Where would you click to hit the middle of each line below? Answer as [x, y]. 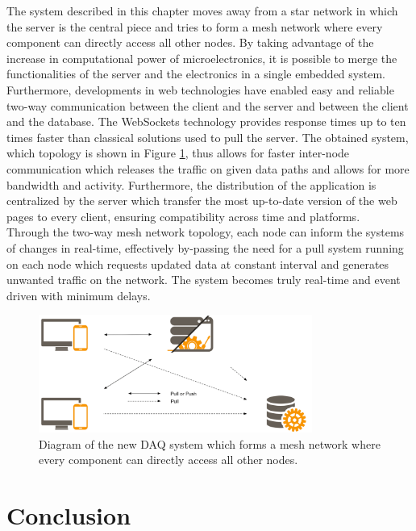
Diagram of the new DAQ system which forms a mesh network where [210, 443]
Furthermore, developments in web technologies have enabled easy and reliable [200, 89]
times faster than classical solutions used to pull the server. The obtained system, [208, 137]
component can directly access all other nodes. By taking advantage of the [190, 42]
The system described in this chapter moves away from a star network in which [202, 10]
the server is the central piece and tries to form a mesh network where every [195, 26]
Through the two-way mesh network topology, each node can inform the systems [206, 232]
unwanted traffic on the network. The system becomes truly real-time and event [204, 280]
